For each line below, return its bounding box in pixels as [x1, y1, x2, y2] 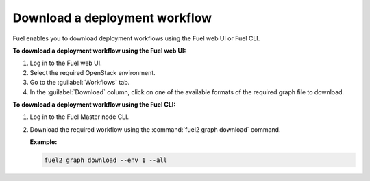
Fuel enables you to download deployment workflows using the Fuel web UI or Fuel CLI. [12, 34, 260, 42]
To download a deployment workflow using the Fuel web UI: [12, 46, 186, 55]
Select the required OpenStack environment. [29, 68, 156, 76]
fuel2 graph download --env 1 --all [44, 156, 168, 164]
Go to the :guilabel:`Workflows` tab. [29, 79, 130, 87]
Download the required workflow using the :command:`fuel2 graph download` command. [29, 125, 281, 133]
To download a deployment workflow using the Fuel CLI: [12, 100, 176, 109]
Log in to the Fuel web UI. [29, 59, 102, 68]
